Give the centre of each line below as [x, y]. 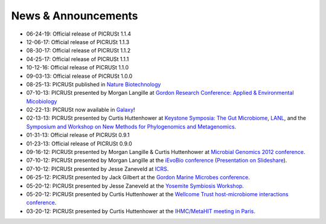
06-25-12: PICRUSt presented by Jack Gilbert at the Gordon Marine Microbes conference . [138, 178]
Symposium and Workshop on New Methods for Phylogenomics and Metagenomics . [131, 126]
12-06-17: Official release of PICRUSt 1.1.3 [78, 42]
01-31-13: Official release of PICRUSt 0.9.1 [78, 135]
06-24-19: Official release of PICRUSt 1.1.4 [79, 34]
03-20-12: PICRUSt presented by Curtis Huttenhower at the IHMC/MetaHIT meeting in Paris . [141, 211]
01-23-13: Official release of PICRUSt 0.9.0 [79, 143]
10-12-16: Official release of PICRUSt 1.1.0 [78, 68]
